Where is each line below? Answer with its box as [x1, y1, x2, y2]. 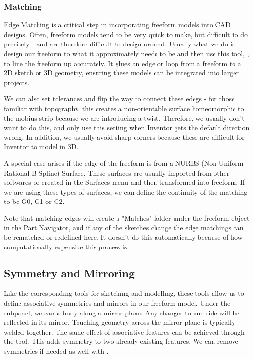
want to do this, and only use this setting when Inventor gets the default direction [4, 122, 250, 133]
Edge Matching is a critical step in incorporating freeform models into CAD [4, 20, 231, 30]
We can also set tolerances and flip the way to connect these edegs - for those [4, 93, 235, 104]
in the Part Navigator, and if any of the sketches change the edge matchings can [4, 222, 244, 232]
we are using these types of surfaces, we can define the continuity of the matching [4, 186, 248, 197]
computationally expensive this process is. [4, 241, 129, 251]
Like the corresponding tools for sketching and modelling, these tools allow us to [4, 288, 244, 298]
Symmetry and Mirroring [4, 265, 135, 280]
